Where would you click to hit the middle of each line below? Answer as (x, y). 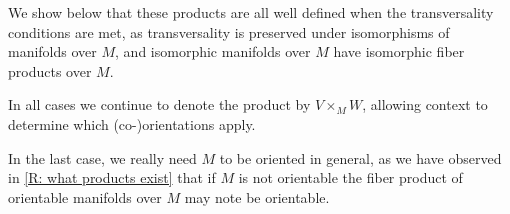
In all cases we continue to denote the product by (159, 104)
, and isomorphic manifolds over (213, 51)
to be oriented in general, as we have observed (360, 157)
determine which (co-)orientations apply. (132, 123)
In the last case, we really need (102, 157)
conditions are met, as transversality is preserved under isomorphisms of (229, 31)
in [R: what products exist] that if (112, 177)
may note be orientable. (257, 196)
